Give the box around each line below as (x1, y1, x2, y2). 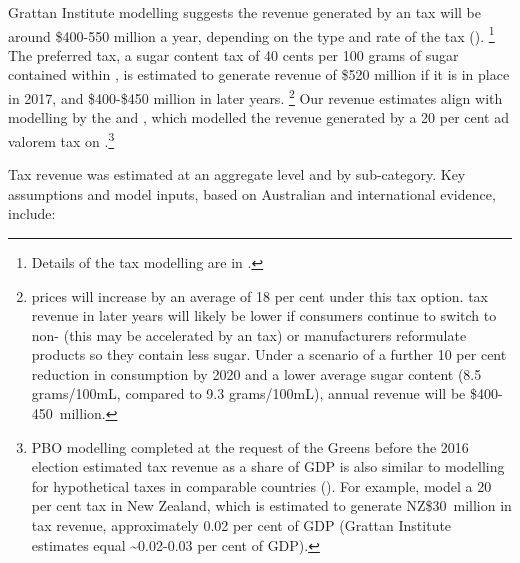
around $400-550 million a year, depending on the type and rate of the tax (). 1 (8, 22, 495, 46)
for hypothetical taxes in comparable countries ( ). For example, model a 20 (31, 475, 492, 496)
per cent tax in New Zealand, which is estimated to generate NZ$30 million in (31, 495, 512, 516)
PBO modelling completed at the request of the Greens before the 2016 (31, 436, 469, 457)
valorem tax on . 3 (8, 127, 115, 151)
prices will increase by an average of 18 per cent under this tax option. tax (31, 285, 488, 306)
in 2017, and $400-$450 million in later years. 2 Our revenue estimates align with (8, 85, 503, 108)
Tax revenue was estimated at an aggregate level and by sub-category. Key (8, 164, 466, 185)
